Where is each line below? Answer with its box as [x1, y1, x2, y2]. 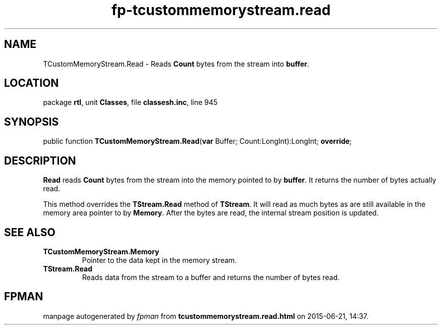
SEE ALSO [4, 226, 56, 239]
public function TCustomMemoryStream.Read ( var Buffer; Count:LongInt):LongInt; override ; [43, 137, 352, 146]
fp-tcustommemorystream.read [111, 2, 331, 19]
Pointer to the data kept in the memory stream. [82, 255, 237, 264]
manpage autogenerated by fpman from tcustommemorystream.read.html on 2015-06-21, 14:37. [43, 311, 369, 320]
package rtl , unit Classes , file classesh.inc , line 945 [43, 98, 218, 107]
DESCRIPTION [4, 154, 76, 167]
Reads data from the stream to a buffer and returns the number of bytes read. [82, 272, 340, 282]
